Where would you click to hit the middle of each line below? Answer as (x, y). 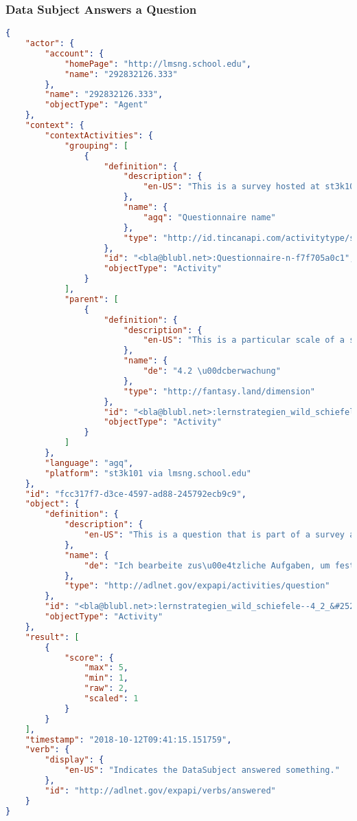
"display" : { (74, 760)
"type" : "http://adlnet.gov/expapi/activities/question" (197, 586)
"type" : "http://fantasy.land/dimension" (219, 391)
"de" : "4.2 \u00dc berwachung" (212, 371)
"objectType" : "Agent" (96, 105)
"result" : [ (52, 637)
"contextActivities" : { (99, 135)
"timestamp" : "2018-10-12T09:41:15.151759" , (128, 739)
